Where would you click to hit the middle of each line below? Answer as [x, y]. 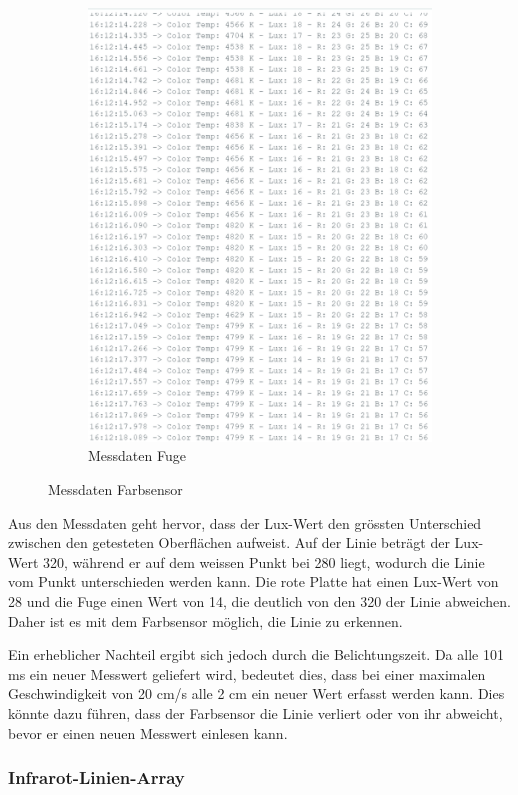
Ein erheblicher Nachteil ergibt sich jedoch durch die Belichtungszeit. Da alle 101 [256, 654]
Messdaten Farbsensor [115, 489]
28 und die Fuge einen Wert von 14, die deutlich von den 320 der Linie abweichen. [259, 600]
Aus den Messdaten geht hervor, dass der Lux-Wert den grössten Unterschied [245, 522]
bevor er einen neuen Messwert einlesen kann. [148, 732]
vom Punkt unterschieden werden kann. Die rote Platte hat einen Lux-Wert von [253, 581]
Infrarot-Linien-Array [96, 777]
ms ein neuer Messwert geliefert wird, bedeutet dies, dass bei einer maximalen [247, 673]
